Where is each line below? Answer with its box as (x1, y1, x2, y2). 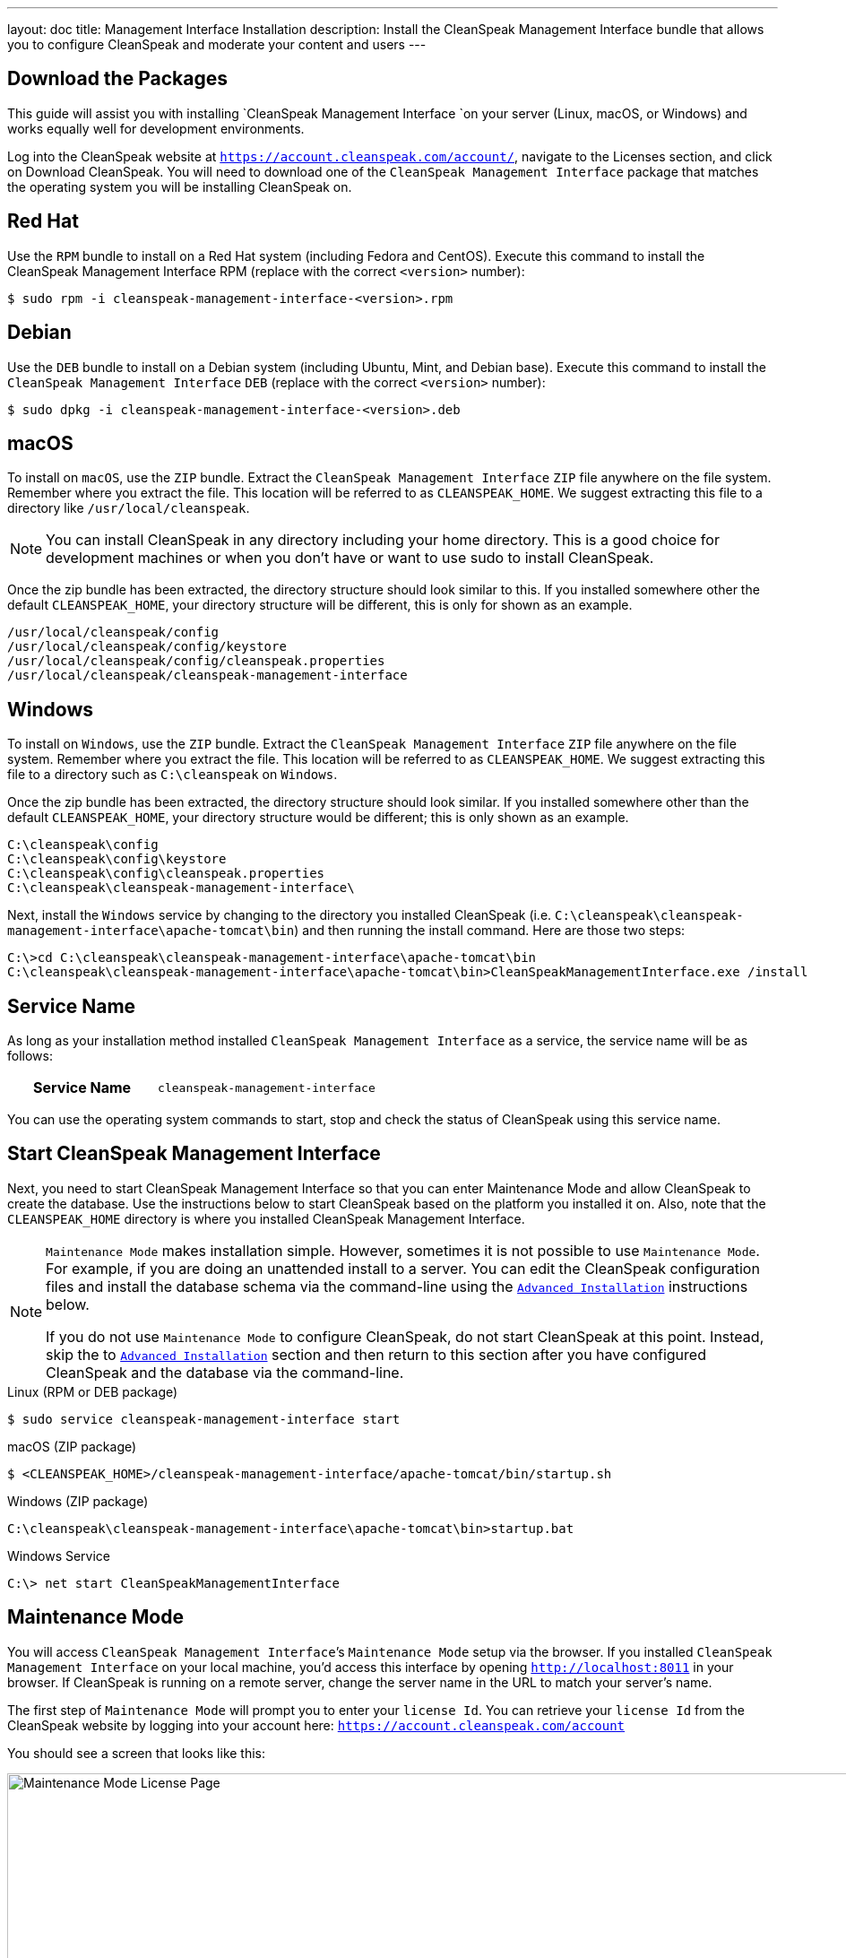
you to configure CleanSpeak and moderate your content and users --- (7, 37, 427, 52)
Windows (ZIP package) (7, 1493, 149, 1509)
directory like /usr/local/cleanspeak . (7, 500, 250, 516)
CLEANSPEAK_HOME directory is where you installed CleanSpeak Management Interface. (7, 1210, 525, 1226)
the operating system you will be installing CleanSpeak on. (7, 178, 352, 195)
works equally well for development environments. (7, 120, 305, 136)
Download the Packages (7, 67, 228, 91)
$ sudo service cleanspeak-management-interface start (7, 1411, 401, 1426)
